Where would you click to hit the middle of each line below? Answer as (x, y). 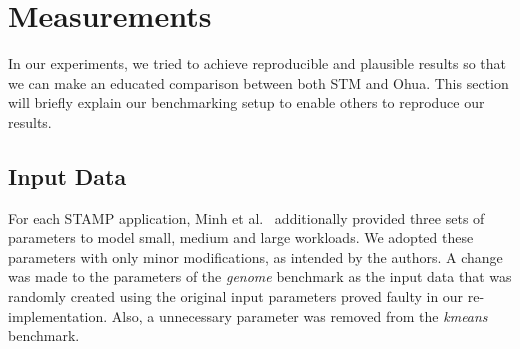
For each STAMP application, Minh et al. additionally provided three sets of (246, 217)
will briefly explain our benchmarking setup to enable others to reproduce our (246, 102)
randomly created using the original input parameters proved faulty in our (236, 296)
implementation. (58, 315)
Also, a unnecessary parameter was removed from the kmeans (299, 315)
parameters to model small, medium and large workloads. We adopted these (241, 237)
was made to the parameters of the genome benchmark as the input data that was (260, 276)
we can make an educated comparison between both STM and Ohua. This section (258, 82)
